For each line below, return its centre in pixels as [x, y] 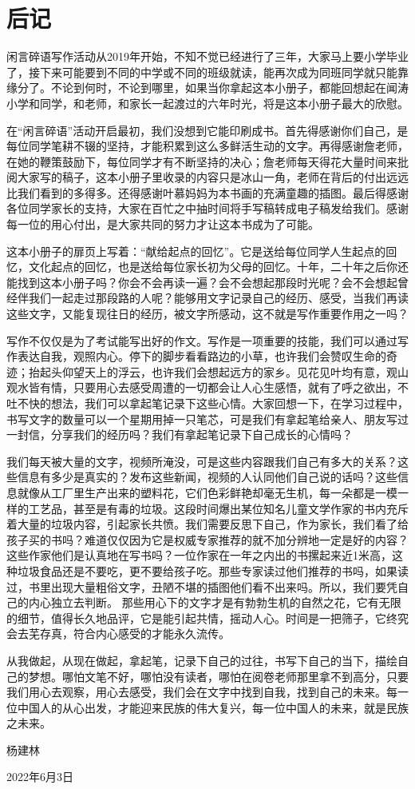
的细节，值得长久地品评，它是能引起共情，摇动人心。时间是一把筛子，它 [196, 618]
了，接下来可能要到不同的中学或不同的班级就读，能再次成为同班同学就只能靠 [207, 72]
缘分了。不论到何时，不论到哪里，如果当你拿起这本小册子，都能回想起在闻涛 [207, 88]
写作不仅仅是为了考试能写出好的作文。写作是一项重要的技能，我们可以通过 [202, 340]
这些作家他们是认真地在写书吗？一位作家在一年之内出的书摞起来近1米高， [199, 555]
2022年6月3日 [40, 777]
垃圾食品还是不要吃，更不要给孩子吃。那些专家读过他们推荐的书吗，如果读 [213, 570]
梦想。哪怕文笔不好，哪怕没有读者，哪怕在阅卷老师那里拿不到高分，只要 [218, 676]
